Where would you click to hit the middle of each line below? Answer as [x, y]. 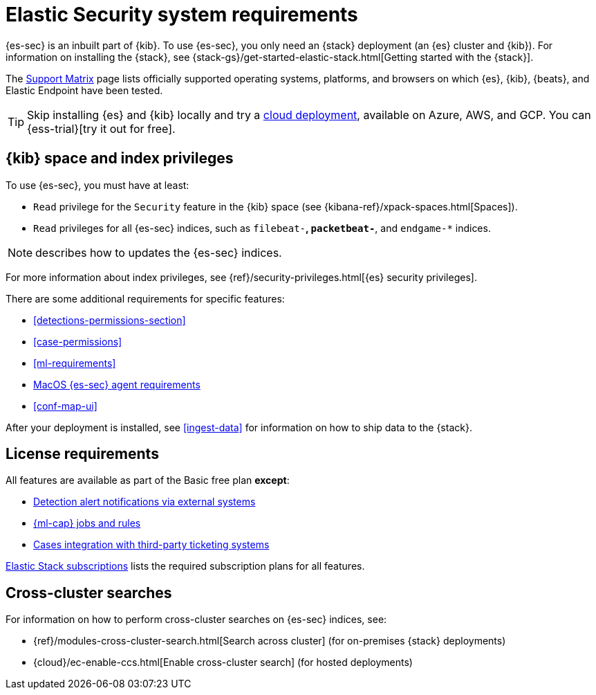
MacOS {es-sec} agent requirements [117, 384]
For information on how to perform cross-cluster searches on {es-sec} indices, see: [196, 620]
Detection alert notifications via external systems [145, 502]
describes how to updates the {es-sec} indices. [159, 252]
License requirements [82, 454]
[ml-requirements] [75, 363]
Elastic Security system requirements [182, 15]
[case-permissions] [78, 341]
